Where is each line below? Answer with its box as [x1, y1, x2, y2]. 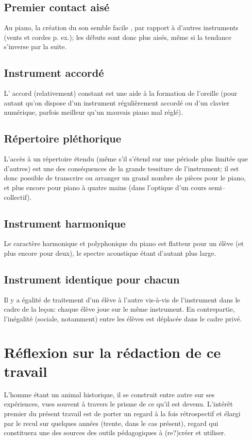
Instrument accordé [4, 65, 104, 80]
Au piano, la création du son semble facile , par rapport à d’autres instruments [4, 22, 238, 33]
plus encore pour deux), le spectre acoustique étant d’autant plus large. [4, 247, 216, 258]
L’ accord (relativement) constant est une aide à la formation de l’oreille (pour [4, 88, 237, 98]
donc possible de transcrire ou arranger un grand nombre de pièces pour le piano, [4, 173, 246, 183]
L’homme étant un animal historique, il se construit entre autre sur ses [4, 389, 215, 399]
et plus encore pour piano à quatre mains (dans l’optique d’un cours [4, 182, 207, 192]
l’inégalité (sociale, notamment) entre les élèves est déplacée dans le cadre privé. [4, 313, 242, 323]
